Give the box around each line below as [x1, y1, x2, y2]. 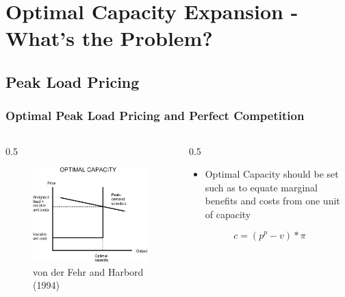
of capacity [205, 206, 251, 221]
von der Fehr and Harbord [33, 264, 144, 278]
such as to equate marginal [205, 180, 318, 194]
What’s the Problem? [5, 24, 213, 52]
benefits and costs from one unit [205, 193, 340, 208]
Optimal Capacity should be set [205, 167, 339, 181]
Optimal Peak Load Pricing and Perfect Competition [5, 107, 305, 124]
